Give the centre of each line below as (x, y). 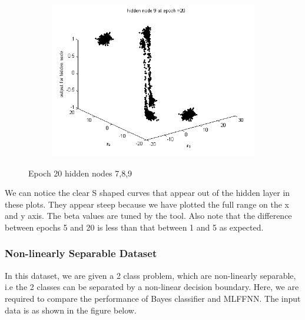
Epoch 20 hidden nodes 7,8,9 (80, 173)
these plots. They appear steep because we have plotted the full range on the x (147, 204)
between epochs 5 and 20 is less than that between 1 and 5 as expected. (134, 227)
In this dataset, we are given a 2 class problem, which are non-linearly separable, (150, 275)
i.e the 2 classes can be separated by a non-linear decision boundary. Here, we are (152, 287)
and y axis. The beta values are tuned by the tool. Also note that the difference (148, 216)
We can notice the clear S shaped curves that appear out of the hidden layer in (147, 193)
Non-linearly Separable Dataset (81, 253)
